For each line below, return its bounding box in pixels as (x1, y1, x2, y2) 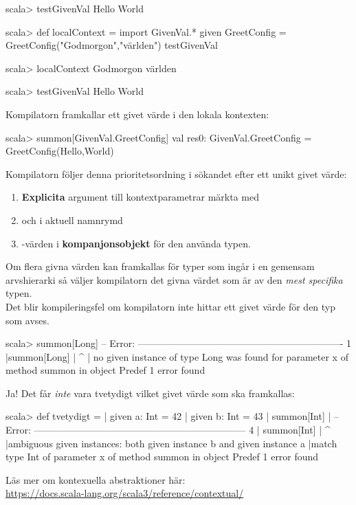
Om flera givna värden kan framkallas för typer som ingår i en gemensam (5, 259, 315, 273)
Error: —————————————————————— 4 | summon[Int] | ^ (5, 423, 331, 437)
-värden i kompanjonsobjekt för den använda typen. (21, 236, 251, 250)
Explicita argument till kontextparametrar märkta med (21, 190, 260, 204)
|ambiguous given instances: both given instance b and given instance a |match (5, 436, 337, 450)
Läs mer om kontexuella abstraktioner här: (5, 472, 186, 486)
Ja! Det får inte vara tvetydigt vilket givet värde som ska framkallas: (5, 385, 295, 400)
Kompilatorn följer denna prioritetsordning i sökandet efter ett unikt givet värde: (5, 166, 347, 181)
